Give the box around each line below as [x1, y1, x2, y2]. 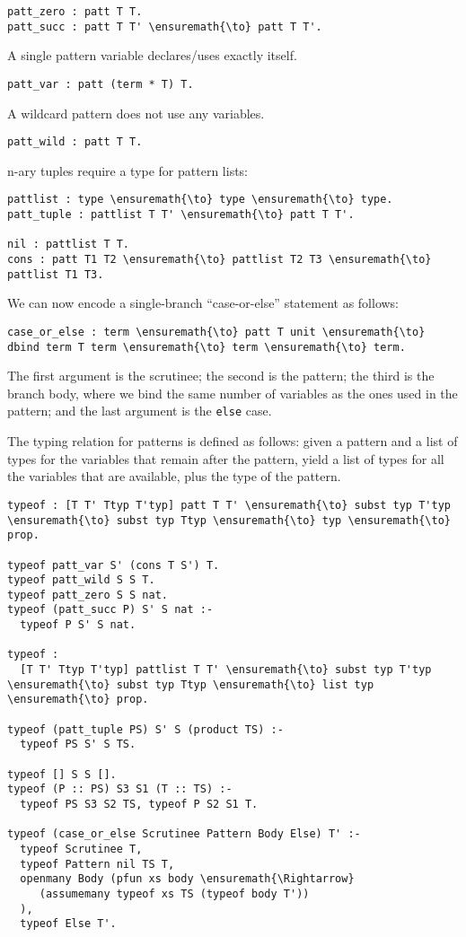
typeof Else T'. [20, 917, 117, 931]
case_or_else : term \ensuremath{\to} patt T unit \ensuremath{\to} [7, 325, 426, 338]
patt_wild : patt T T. [7, 136, 143, 149]
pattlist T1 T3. [7, 267, 104, 281]
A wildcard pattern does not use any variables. [7, 103, 265, 122]
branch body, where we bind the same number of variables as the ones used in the [7, 383, 458, 402]
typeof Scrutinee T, [20, 842, 143, 855]
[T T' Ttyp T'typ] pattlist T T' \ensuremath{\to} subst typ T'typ [20, 663, 432, 677]
